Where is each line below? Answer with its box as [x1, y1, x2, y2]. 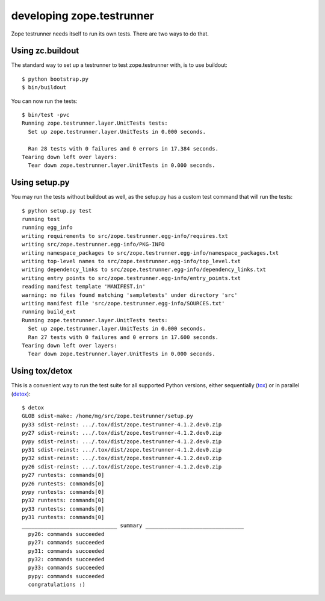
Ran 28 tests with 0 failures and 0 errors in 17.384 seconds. [28, 145, 219, 152]
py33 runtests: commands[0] [22, 505, 105, 512]
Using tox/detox [11, 366, 73, 376]
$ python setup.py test [22, 207, 92, 214]
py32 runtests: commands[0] [22, 497, 105, 504]
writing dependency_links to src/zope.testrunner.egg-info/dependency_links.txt [22, 266, 267, 273]
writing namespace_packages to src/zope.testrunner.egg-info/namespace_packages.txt [22, 249, 279, 256]
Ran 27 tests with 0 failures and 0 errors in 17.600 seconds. [28, 334, 219, 340]
